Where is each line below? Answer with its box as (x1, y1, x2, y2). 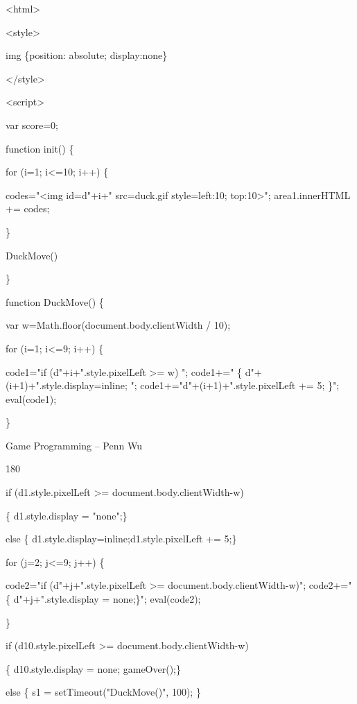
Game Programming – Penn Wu (6, 438, 142, 452)
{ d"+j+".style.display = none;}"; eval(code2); (6, 592, 201, 606)
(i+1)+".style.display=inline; (6, 378, 128, 393)
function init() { (6, 141, 74, 155)
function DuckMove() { (6, 294, 104, 309)
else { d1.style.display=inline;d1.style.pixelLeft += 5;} (6, 531, 237, 546)
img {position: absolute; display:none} (6, 48, 168, 62)
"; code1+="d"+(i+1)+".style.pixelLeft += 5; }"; (130, 378, 340, 393)
